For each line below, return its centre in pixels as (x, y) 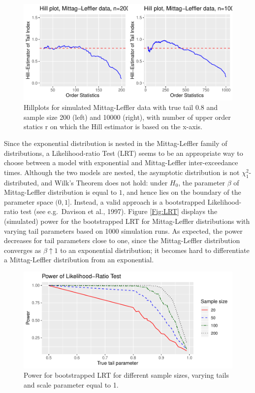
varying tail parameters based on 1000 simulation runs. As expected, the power (123, 231)
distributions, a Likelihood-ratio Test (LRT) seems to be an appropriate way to (124, 153)
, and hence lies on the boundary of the (182, 192)
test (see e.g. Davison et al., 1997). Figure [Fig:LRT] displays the (119, 211)
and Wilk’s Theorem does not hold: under (104, 182)
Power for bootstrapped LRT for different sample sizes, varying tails (126, 375)
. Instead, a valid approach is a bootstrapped (137, 201)
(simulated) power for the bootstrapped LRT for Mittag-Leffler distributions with (127, 221)
